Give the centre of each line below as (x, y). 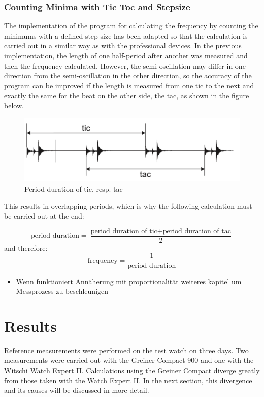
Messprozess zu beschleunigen (62, 291)
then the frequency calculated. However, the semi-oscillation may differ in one (125, 65)
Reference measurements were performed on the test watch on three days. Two (126, 350)
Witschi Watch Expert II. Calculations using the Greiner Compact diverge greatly (132, 370)
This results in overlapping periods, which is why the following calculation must (128, 206)
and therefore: (26, 247)
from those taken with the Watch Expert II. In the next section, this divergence (128, 380)
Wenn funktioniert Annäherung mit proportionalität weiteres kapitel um (129, 281)
